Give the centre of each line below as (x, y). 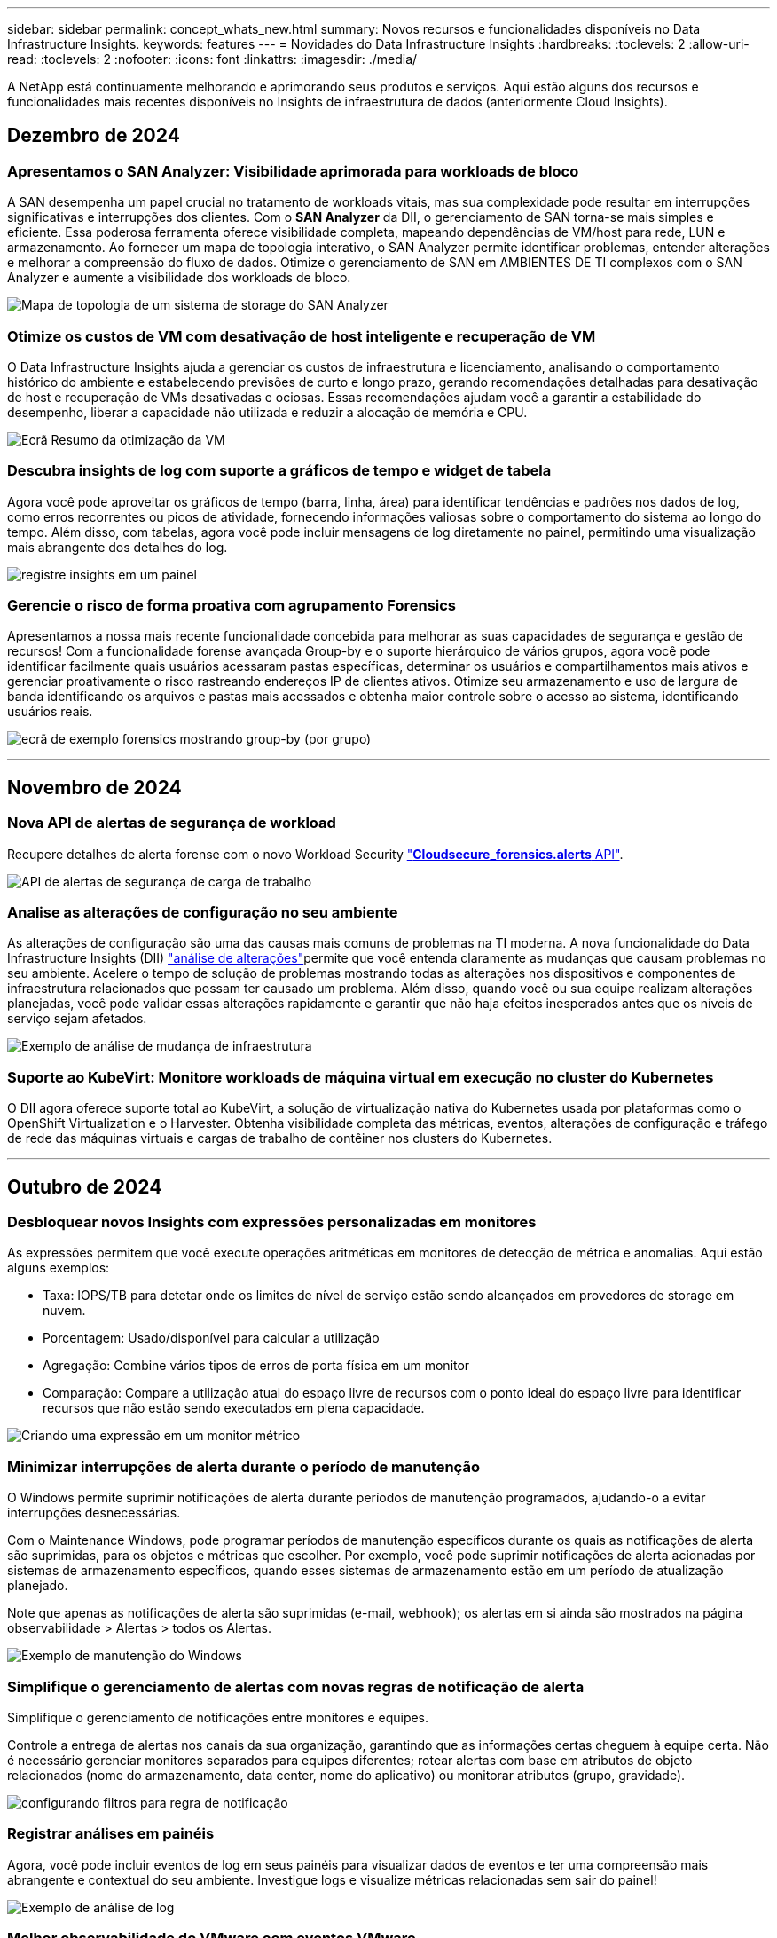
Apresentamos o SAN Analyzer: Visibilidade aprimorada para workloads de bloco (293, 171)
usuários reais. (50, 712)
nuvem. (64, 1311)
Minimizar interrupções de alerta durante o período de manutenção (243, 1466)
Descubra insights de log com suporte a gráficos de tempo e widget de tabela (279, 471)
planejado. (38, 1586)
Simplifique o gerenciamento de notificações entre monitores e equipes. (218, 1717)
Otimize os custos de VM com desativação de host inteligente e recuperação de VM (302, 336)
